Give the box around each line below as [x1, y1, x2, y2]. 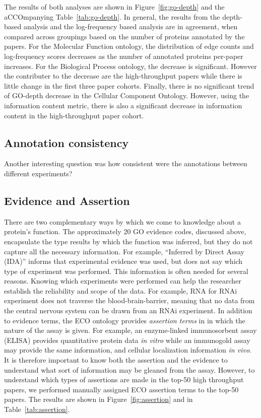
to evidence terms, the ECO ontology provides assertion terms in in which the [4, 315, 245, 325]
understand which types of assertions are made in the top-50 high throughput [4, 374, 244, 385]
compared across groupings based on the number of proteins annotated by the [4, 31, 245, 41]
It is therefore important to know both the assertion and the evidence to [4, 355, 228, 365]
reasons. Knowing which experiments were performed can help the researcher [4, 275, 241, 286]
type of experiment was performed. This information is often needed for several [4, 265, 248, 276]
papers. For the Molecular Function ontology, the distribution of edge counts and [4, 41, 254, 51]
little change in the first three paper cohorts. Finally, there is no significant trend [4, 80, 254, 91]
